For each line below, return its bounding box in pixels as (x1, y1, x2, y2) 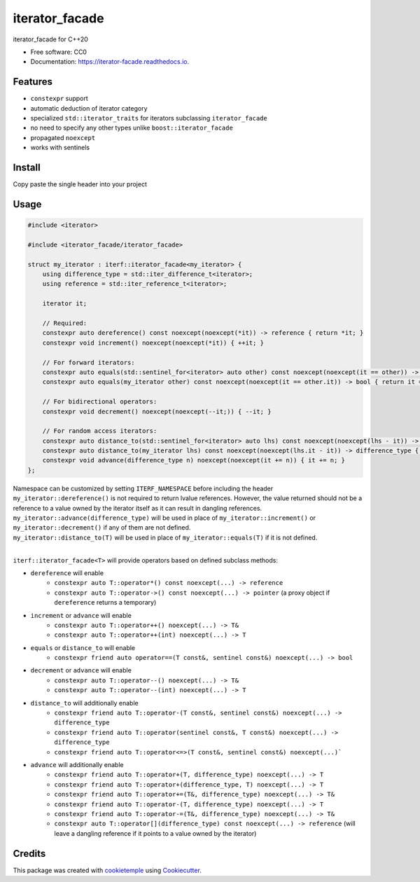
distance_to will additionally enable (30, 698, 139, 707)
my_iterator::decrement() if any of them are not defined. (13, 523, 191, 532)
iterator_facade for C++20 (13, 35, 89, 43)
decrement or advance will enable (30, 666, 132, 675)
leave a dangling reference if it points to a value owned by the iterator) (54, 829, 257, 837)
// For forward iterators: (42, 358, 136, 366)
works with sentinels (30, 144, 90, 152)
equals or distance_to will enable (30, 643, 136, 652)
